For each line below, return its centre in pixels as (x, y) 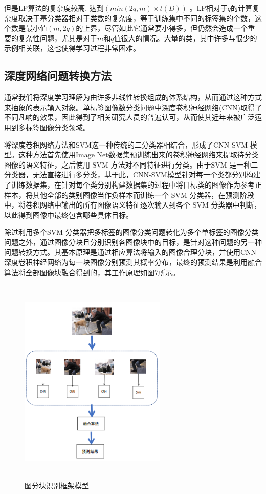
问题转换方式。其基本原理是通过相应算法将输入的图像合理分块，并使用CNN (130, 252)
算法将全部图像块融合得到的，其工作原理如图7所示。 (92, 272)
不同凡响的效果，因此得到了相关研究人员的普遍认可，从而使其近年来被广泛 (129, 117)
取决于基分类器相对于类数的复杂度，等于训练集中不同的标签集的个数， (136, 18)
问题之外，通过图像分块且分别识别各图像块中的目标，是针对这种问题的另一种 (133, 242)
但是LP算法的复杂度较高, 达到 (54, 8)
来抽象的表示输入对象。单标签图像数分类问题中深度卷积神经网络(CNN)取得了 (133, 107)
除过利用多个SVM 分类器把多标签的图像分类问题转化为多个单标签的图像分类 (131, 232)
